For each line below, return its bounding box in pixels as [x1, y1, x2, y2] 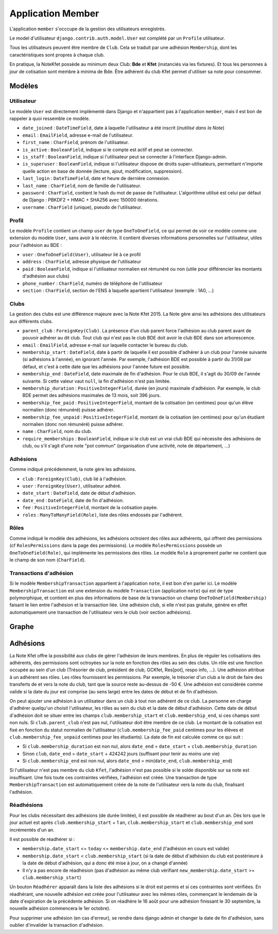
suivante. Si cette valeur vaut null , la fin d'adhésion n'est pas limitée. [22, 378, 171, 384]
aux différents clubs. [9, 318, 54, 324]
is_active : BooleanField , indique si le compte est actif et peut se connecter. [22, 147, 194, 153]
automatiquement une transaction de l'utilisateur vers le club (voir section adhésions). [9, 609, 192, 615]
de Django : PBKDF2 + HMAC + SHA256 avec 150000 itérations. [22, 197, 159, 203]
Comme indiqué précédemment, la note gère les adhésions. [9, 466, 136, 473]
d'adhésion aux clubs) [22, 273, 69, 279]
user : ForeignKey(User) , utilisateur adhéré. [22, 483, 121, 489]
